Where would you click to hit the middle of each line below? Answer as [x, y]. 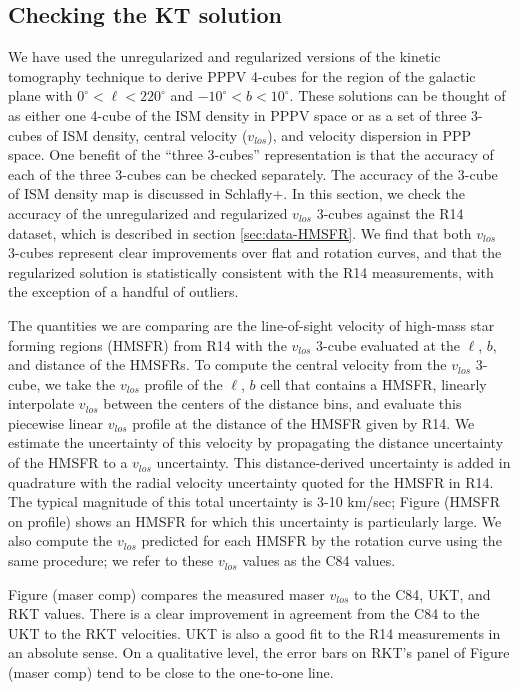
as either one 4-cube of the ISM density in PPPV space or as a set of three [237, 114]
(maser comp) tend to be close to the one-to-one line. [171, 672]
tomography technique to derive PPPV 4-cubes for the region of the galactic [242, 75]
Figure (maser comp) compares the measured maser [166, 593]
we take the [80, 383]
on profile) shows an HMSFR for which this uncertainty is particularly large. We [255, 520]
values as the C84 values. [319, 560]
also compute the [60, 540]
